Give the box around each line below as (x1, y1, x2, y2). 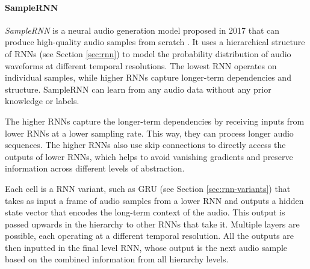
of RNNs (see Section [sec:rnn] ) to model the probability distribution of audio (5, 47, 291, 60)
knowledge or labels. (5, 94, 79, 107)
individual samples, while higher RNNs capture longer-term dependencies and (5, 71, 291, 84)
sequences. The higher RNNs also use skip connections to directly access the (5, 138, 286, 151)
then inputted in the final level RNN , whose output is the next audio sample (5, 241, 288, 253)
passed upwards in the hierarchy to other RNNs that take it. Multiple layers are (5, 217, 300, 230)
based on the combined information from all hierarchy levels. (5, 253, 229, 265)
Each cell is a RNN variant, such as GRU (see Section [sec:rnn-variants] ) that (5, 182, 291, 194)
